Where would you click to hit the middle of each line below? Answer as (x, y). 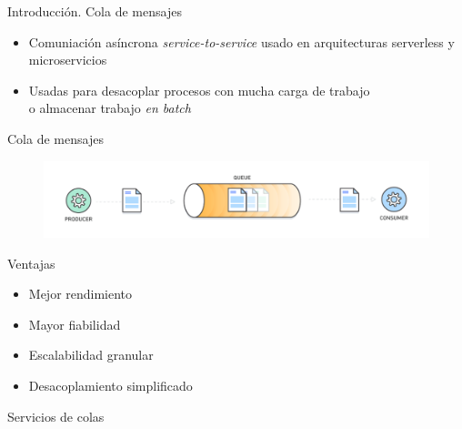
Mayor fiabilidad (75, 324)
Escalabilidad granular (91, 355)
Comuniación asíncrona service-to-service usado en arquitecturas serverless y (241, 41)
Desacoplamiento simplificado (110, 385)
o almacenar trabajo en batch (110, 108)
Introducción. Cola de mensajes (95, 11)
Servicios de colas (56, 416)
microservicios (68, 60)
